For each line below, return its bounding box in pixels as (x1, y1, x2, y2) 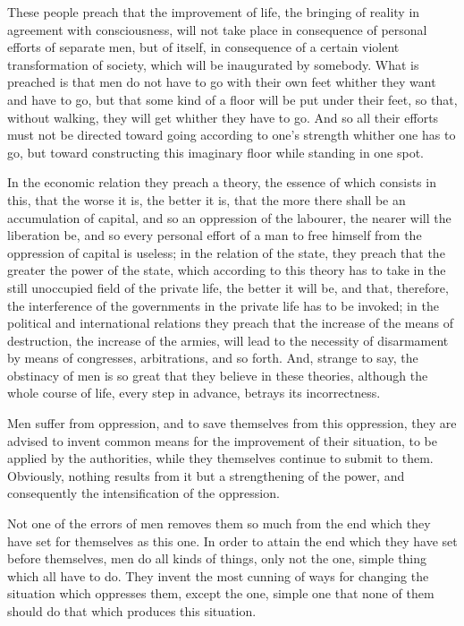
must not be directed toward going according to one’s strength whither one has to (7, 125, 456, 144)
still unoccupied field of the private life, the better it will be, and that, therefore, (7, 278, 449, 296)
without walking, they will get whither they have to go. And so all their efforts (7, 107, 439, 126)
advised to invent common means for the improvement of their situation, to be (7, 431, 437, 450)
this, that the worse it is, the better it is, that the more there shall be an (7, 190, 406, 209)
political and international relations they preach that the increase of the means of (7, 313, 453, 332)
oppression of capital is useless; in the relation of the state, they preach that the (7, 243, 445, 262)
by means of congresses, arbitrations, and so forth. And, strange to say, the (7, 348, 418, 367)
